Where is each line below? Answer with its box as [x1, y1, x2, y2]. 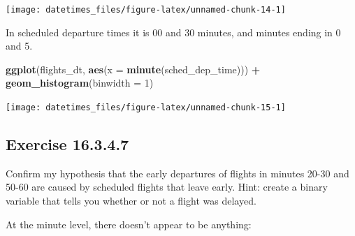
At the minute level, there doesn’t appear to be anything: [6, 216, 252, 231]
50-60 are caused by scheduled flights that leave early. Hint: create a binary [6, 179, 328, 194]
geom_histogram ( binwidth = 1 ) [6, 75, 154, 90]
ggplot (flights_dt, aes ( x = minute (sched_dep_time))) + [6, 61, 261, 76]
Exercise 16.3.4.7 [6, 133, 129, 155]
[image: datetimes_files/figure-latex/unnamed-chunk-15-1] [6, 103, 286, 113]
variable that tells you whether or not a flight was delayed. [6, 193, 256, 208]
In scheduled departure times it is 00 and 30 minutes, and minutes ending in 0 [6, 24, 341, 39]
